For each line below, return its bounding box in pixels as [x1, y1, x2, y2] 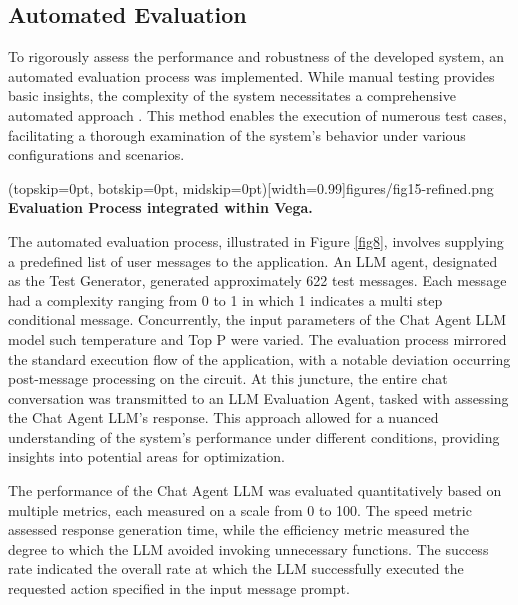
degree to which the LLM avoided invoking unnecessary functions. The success [8, 538, 489, 559]
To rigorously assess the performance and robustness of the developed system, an [8, 46, 504, 67]
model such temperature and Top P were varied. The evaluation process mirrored [8, 328, 507, 349]
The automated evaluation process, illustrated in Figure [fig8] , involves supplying [8, 230, 504, 251]
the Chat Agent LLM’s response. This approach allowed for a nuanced [8, 407, 439, 428]
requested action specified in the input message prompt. [8, 578, 350, 599]
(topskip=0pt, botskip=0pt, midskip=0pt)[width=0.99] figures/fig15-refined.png [8, 177, 494, 198]
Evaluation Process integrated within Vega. [8, 197, 313, 218]
